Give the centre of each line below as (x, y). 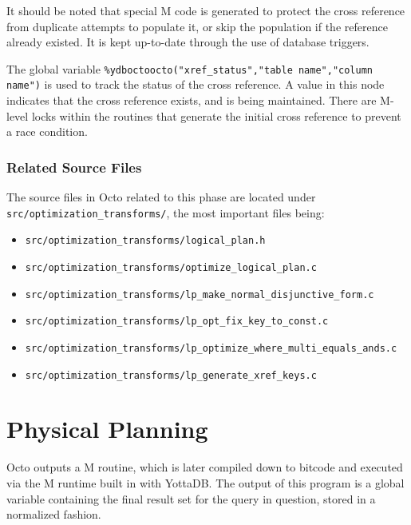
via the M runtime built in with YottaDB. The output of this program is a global (205, 483)
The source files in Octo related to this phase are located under (161, 197)
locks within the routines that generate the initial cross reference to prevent (216, 115)
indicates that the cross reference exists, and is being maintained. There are (192, 100)
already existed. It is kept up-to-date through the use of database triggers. (188, 42)
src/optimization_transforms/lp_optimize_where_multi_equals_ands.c (211, 348)
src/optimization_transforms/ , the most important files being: (166, 212)
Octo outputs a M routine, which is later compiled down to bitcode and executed (205, 467)
